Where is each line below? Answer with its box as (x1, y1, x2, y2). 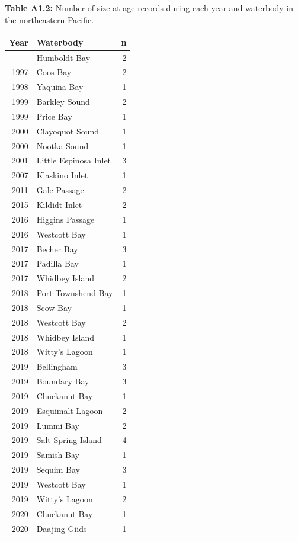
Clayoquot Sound (36, 124, 100, 137)
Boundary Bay (36, 375, 89, 387)
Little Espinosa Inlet (36, 154, 111, 166)
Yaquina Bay (36, 81, 84, 93)
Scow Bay (36, 301, 72, 313)
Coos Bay (36, 66, 72, 78)
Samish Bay (36, 448, 79, 461)
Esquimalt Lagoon (36, 404, 103, 416)
